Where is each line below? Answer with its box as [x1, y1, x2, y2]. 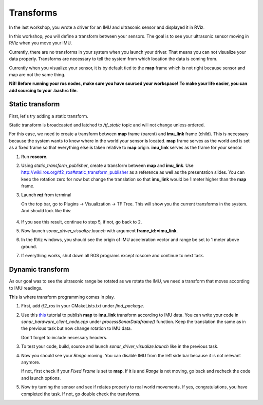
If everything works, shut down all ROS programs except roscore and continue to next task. [21, 253, 205, 259]
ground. [21, 243, 38, 249]
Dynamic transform [9, 265, 69, 274]
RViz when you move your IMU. [9, 40, 72, 46]
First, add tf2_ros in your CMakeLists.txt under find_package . [21, 303, 145, 309]
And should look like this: [21, 208, 72, 214]
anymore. [21, 359, 40, 365]
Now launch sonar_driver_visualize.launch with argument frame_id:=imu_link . [21, 228, 178, 234]
